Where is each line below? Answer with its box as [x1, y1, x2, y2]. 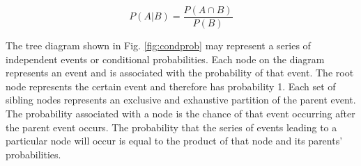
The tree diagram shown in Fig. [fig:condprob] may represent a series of [6, 38, 311, 53]
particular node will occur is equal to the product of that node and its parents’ [6, 133, 343, 148]
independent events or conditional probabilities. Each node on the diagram [6, 51, 325, 66]
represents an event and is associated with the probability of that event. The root [6, 65, 354, 80]
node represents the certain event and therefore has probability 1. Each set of [6, 78, 336, 93]
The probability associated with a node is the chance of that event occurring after [6, 106, 355, 121]
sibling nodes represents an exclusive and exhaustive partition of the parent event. [6, 92, 356, 107]
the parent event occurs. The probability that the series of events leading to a [6, 119, 337, 134]
